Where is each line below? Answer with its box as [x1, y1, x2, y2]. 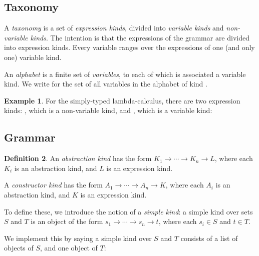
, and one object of [40, 242, 98, 253]
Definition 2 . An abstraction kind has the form [4, 153, 152, 163]
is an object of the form [31, 216, 103, 226]
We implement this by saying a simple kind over [4, 232, 152, 243]
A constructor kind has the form [4, 179, 103, 190]
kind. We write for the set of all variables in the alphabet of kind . [4, 78, 207, 89]
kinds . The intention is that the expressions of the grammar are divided [30, 32, 249, 42]
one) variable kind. [4, 51, 62, 62]
